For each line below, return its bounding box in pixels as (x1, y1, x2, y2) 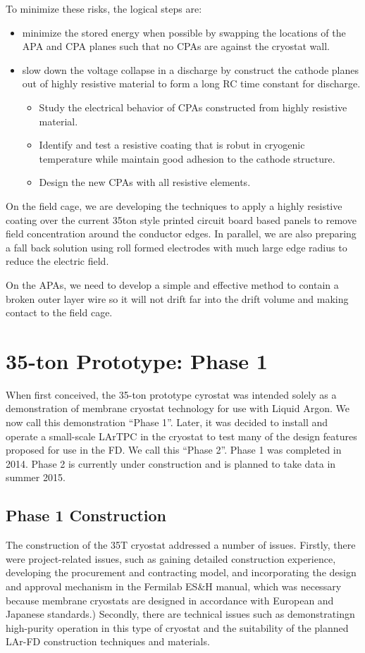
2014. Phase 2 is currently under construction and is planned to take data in (6, 456, 336, 471)
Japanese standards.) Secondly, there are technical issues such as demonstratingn (6, 607, 355, 621)
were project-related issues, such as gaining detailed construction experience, (6, 551, 336, 566)
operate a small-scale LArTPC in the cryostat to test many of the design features (6, 428, 357, 443)
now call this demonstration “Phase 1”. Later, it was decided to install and (6, 415, 328, 429)
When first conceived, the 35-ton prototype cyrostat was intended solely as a (6, 387, 337, 402)
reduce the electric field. (6, 254, 109, 268)
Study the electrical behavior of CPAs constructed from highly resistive (39, 99, 347, 114)
